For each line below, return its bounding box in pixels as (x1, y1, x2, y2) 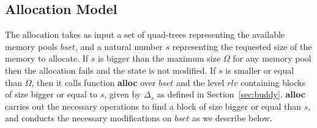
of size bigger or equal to (5, 88, 98, 101)
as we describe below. (192, 112, 272, 124)
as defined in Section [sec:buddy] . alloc (157, 88, 305, 101)
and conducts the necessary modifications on (5, 112, 172, 124)
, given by (104, 88, 141, 101)
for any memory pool (233, 52, 311, 65)
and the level (176, 76, 225, 88)
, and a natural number (75, 40, 163, 52)
